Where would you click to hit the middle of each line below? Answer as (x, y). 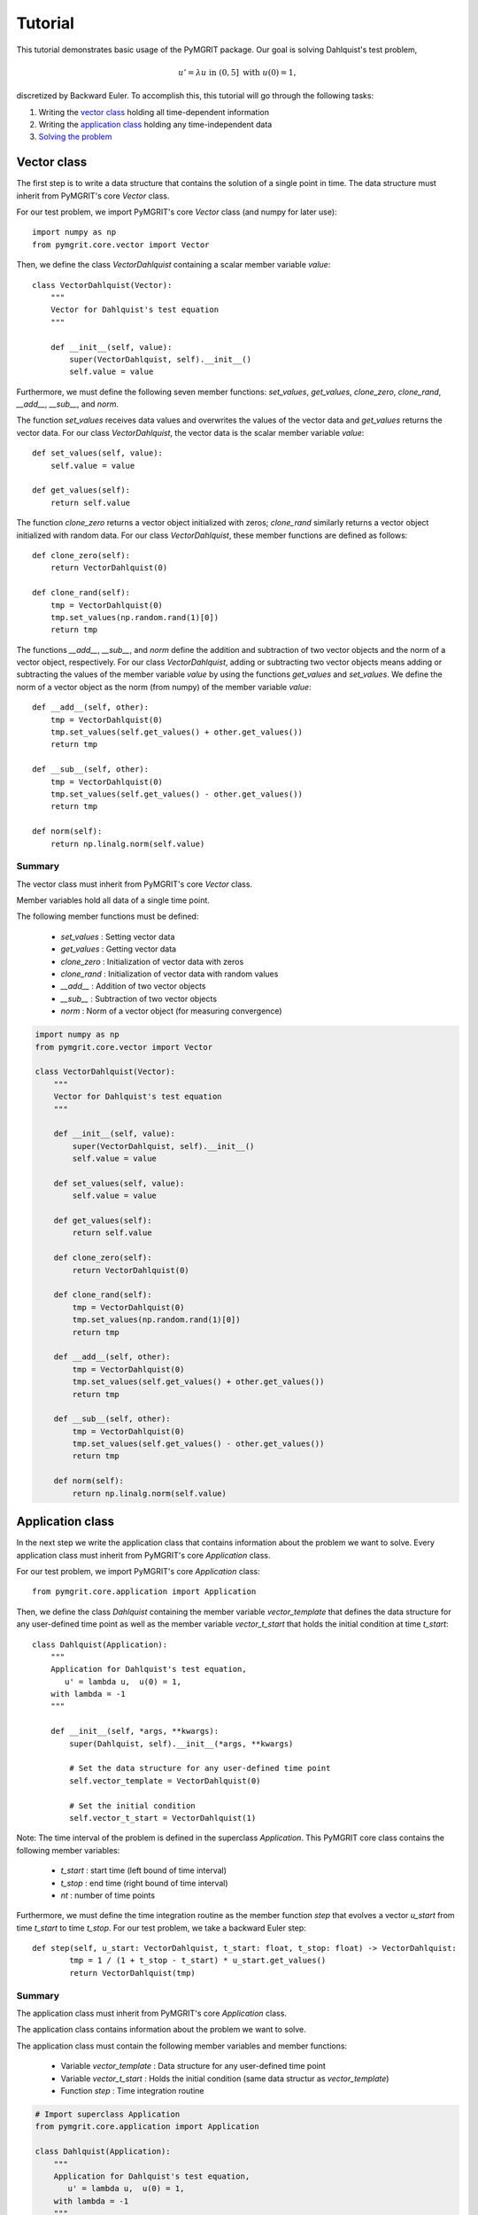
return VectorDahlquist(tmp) (133, 1973)
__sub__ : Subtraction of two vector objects (139, 999)
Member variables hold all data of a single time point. (113, 900)
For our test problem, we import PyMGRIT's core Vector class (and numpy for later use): (177, 212)
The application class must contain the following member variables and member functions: (182, 2046)
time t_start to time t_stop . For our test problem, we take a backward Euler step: (162, 1928)
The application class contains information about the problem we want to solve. (162, 2030)
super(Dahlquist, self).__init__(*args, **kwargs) (181, 1744)
